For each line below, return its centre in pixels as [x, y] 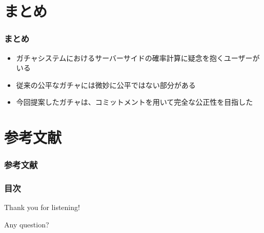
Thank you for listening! [42, 207]
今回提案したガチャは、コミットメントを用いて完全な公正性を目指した [135, 102]
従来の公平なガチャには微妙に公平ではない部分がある [106, 85]
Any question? [27, 224]
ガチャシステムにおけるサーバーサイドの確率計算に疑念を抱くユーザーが [138, 57]
